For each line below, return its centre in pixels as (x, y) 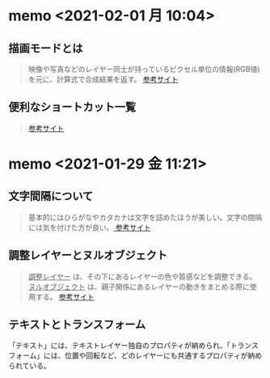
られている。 (30, 366)
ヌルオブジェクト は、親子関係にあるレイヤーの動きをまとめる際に (139, 287)
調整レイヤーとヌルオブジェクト (88, 255)
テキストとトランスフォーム (77, 325)
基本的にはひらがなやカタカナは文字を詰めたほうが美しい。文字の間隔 (145, 217)
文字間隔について (51, 196)
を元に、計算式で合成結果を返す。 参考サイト (103, 79)
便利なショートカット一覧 (72, 107)
